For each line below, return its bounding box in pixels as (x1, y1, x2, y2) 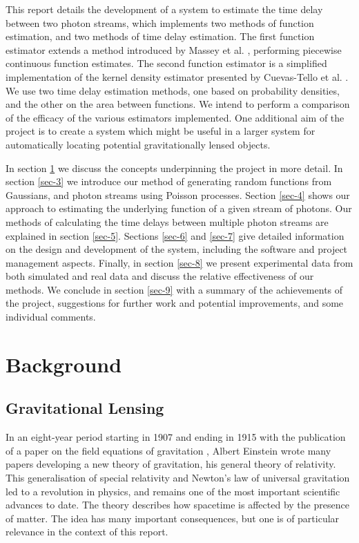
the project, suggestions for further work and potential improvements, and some (6, 296, 344, 310)
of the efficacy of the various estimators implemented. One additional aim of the (6, 110, 345, 124)
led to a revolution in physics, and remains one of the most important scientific (6, 484, 340, 498)
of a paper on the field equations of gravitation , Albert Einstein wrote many (6, 443, 331, 457)
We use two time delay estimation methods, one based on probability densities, (6, 83, 340, 97)
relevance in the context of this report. (6, 524, 168, 539)
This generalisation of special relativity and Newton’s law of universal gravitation (6, 470, 350, 485)
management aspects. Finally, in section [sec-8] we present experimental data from (6, 255, 353, 269)
